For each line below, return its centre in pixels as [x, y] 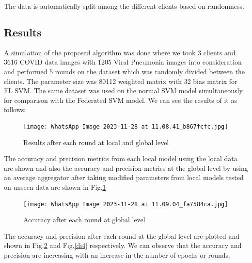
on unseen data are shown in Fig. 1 [55, 187]
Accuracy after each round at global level [84, 220]
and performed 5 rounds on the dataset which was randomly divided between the [125, 71]
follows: [15, 109]
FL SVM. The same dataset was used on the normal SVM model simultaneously [123, 90]
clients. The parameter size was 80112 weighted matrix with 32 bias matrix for [121, 81]
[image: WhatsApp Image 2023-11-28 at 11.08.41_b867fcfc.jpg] [126, 126]
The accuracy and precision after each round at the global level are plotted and [122, 236]
